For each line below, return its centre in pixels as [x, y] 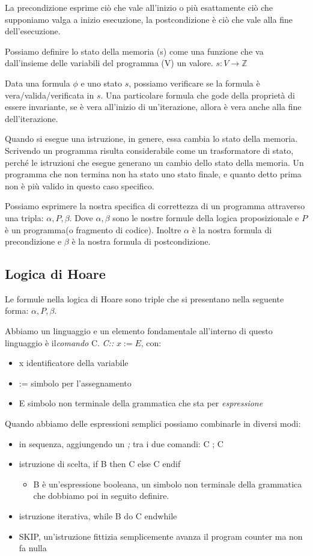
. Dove [81, 217]
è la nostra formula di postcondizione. [141, 241]
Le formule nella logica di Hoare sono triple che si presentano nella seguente [144, 298]
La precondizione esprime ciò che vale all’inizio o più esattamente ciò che [139, 7]
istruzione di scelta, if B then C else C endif [100, 464]
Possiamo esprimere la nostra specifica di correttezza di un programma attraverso [155, 206]
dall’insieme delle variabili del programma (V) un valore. [109, 63]
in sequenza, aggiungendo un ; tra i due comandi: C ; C [121, 443]
